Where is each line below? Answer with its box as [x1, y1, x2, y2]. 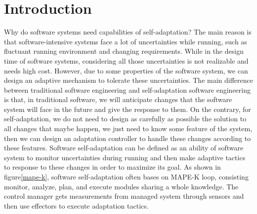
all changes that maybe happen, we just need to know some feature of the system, [4, 123, 253, 134]
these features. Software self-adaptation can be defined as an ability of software [4, 143, 244, 153]
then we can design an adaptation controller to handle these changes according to [4, 133, 251, 143]
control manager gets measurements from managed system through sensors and [4, 191, 244, 201]
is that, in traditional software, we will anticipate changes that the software [4, 94, 232, 105]
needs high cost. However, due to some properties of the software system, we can [4, 65, 248, 75]
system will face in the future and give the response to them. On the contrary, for [4, 104, 251, 114]
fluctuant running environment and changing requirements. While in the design [4, 46, 244, 56]
